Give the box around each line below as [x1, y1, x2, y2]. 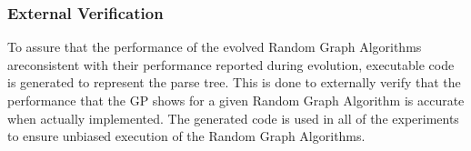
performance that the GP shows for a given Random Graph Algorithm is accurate [7, 91, 465, 109]
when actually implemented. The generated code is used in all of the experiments [7, 108, 459, 127]
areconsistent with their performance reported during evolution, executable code [7, 55, 455, 74]
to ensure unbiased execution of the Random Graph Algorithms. [7, 126, 366, 146]
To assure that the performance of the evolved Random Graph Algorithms [7, 37, 422, 56]
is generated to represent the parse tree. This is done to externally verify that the [7, 73, 461, 92]
